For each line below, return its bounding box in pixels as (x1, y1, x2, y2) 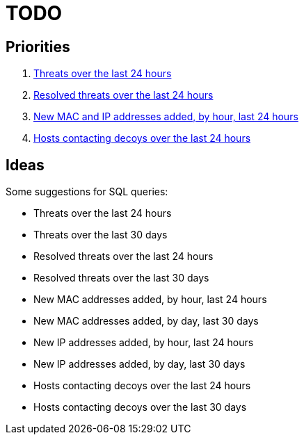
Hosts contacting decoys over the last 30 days (33, 401, 247, 414)
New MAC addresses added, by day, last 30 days (33, 315, 259, 327)
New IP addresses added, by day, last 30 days (33, 358, 246, 370)
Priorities (6, 38, 70, 56)
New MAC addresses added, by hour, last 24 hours (33, 293, 267, 306)
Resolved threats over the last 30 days (33, 272, 209, 284)
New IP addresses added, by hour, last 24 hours (33, 336, 254, 349)
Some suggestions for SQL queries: (6, 186, 168, 198)
